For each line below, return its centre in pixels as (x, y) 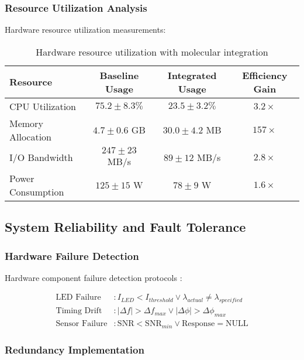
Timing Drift (79, 311)
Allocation (31, 136)
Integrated (192, 75)
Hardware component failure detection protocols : (94, 277)
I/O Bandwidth (41, 157)
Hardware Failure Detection (72, 256)
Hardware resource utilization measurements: (85, 30)
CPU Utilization (43, 106)
